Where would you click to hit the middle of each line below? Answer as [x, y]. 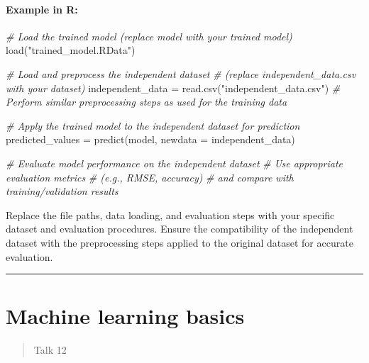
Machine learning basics [125, 316]
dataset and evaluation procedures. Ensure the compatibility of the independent [180, 229]
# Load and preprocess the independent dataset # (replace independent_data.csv [181, 73]
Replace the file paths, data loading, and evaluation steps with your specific [170, 214]
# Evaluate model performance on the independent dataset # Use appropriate [175, 163]
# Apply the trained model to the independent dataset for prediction [153, 125]
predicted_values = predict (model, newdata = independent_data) [150, 139]
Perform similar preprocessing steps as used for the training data [147, 102]
